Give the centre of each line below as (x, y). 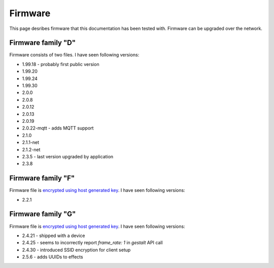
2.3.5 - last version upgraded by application (68, 156)
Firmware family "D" (43, 43)
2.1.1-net (31, 143)
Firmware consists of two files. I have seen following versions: (74, 55)
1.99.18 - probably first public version (61, 64)
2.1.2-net (31, 149)
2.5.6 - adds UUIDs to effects (53, 257)
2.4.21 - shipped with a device (54, 236)
